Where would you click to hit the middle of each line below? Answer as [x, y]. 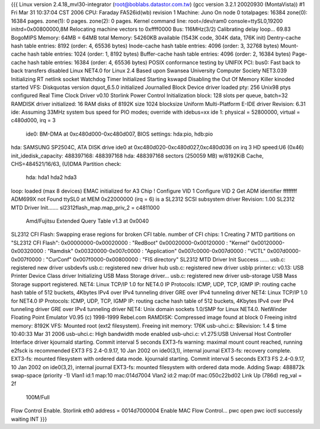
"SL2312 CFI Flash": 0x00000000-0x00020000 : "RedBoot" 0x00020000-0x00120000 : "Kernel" [130, 242]
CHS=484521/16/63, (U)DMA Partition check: [66, 164]
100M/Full [38, 397]
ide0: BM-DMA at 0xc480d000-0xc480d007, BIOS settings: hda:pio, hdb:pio [119, 134]
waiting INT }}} [29, 419]
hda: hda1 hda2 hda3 [51, 177]
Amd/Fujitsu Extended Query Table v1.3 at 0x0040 [87, 221]
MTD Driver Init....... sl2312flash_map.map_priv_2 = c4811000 [85, 207]
